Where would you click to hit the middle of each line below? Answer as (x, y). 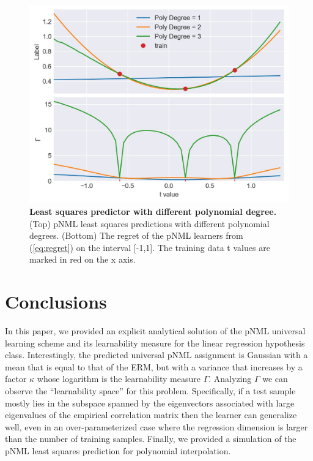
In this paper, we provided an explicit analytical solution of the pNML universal (155, 331)
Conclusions (56, 302)
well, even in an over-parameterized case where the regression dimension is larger (156, 426)
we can (275, 379)
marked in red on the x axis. (83, 259)
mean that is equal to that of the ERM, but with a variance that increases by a (154, 366)
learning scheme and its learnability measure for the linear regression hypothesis (155, 343)
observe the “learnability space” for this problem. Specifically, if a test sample (150, 391)
